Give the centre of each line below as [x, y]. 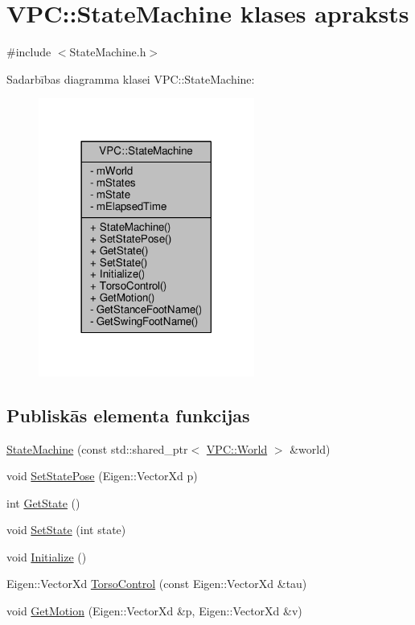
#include [29, 52]
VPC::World [237, 448]
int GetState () [43, 502]
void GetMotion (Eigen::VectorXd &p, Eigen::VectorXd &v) [154, 611]
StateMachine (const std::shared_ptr [97, 448]
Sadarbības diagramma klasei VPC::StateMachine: [131, 78]
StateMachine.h [108, 52]
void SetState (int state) [66, 530]
